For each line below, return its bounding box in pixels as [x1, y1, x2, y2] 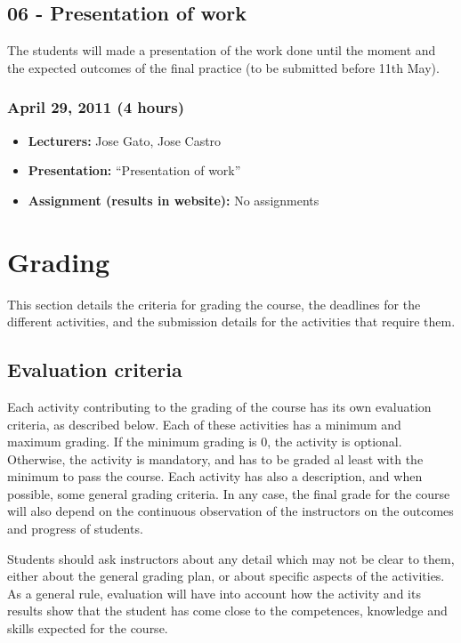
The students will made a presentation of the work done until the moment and [7, 41, 436, 60]
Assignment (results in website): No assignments [28, 190, 319, 209]
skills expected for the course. [7, 619, 168, 638]
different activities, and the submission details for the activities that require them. [7, 312, 456, 331]
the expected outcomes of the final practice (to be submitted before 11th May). [7, 58, 440, 76]
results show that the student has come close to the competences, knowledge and [7, 601, 448, 620]
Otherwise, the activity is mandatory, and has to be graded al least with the [7, 449, 424, 468]
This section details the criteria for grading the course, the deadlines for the [7, 294, 421, 313]
